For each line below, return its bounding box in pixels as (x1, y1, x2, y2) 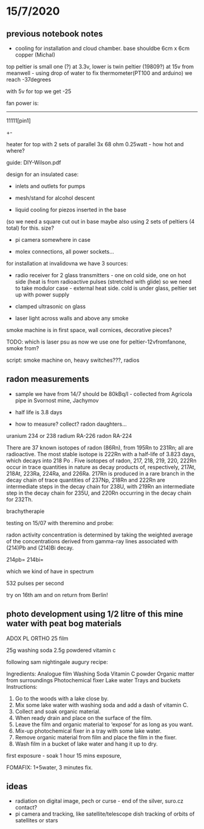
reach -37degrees (6, 76, 52, 83)
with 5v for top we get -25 (6, 88, 72, 95)
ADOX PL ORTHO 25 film (6, 635, 69, 642)
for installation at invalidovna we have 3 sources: (6, 260, 129, 267)
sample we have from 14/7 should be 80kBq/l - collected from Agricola (15, 390, 192, 397)
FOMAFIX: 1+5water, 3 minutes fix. (6, 763, 93, 771)
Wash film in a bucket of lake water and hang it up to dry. (15, 740, 158, 747)
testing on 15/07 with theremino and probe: (6, 519, 114, 526)
